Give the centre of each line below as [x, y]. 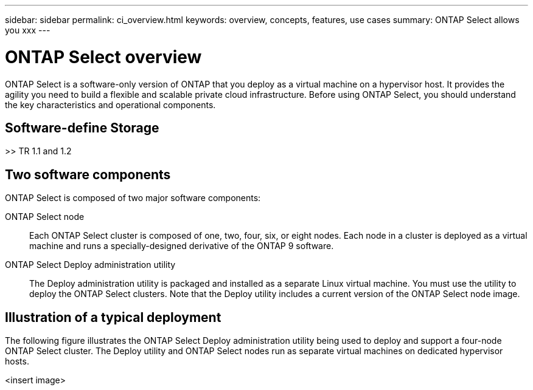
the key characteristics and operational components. [110, 104]
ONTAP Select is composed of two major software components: [133, 198]
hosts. [17, 361]
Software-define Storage [82, 128]
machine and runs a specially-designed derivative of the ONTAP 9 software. [182, 246]
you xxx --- [28, 30]
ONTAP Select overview [103, 57]
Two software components [88, 174]
